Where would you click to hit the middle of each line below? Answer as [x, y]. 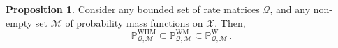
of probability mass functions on [134, 22]
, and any [290, 9]
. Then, [230, 22]
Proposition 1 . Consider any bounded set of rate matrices [133, 9]
